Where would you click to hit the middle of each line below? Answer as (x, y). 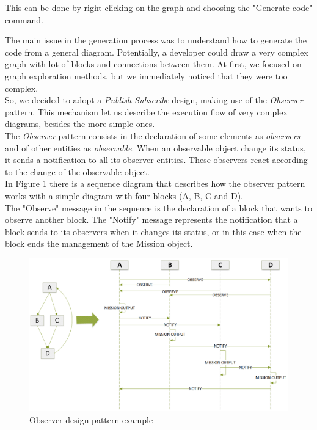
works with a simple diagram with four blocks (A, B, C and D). (124, 195)
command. (24, 19)
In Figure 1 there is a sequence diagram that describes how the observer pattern (155, 184)
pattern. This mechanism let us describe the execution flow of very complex (146, 111)
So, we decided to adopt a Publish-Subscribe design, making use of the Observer (154, 100)
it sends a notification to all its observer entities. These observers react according (156, 160)
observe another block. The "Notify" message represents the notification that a (151, 220)
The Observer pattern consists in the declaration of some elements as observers (153, 135)
